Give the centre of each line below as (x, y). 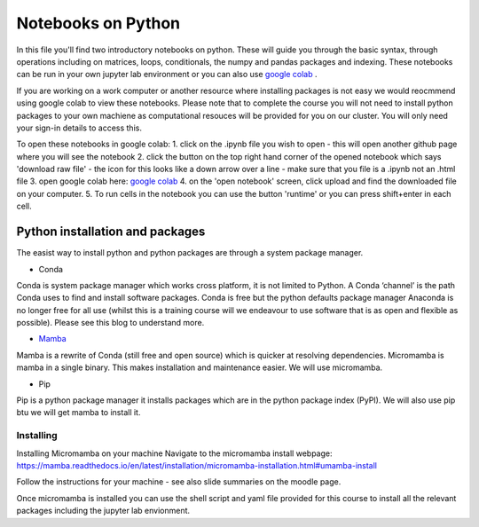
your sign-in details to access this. (79, 128)
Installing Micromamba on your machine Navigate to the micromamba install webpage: (174, 453)
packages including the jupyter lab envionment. (103, 511)
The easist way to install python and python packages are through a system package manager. (190, 253)
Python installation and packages (111, 232)
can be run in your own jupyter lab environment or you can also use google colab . (167, 75)
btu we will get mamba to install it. (79, 413)
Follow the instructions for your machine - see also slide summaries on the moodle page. (179, 482)
